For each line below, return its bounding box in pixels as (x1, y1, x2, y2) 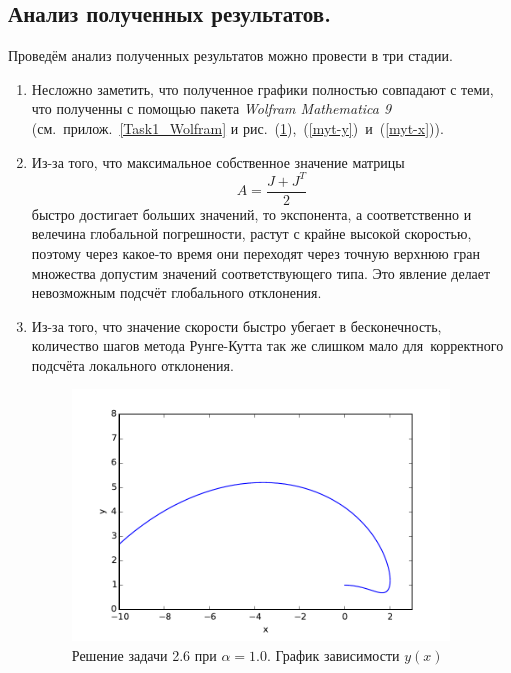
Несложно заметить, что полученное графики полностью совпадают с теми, (31, 78, 494, 99)
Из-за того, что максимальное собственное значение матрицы (31, 151, 405, 172)
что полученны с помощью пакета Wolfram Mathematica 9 (31, 98, 392, 119)
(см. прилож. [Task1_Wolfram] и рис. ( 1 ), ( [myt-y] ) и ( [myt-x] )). (31, 117, 444, 138)
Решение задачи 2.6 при (71, 645, 217, 666)
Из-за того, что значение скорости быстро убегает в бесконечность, (31, 315, 442, 336)
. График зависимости (266, 645, 400, 666)
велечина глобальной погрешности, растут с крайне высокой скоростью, (31, 223, 472, 244)
